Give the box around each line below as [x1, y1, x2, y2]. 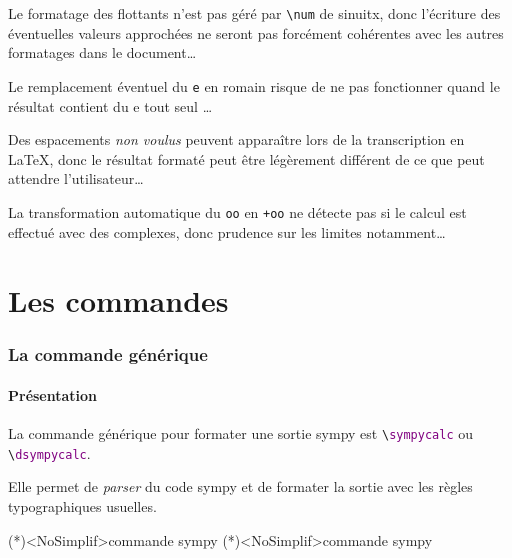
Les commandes [8, 280, 229, 321]
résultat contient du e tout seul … [8, 95, 213, 116]
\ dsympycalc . [8, 442, 91, 463]
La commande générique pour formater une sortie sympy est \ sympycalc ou [8, 423, 474, 444]
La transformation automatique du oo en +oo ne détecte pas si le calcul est [8, 201, 467, 222]
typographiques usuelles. [8, 496, 157, 517]
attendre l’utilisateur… [8, 168, 144, 189]
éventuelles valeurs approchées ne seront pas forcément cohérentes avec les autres [8, 22, 504, 43]
